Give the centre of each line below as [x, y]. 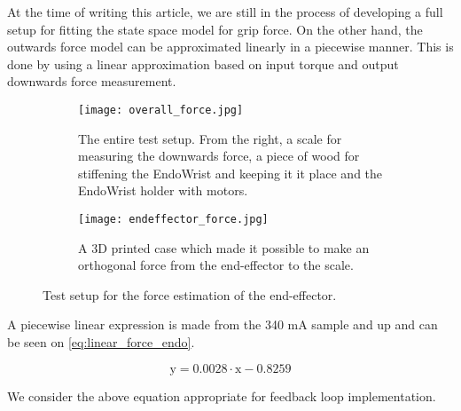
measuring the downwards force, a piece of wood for [219, 156]
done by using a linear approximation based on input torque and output [203, 63]
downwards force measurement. [92, 81]
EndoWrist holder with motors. [163, 190]
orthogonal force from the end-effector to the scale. [216, 265]
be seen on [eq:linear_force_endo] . [101, 342]
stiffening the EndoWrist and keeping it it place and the [230, 173]
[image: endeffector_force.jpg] [173, 219]
